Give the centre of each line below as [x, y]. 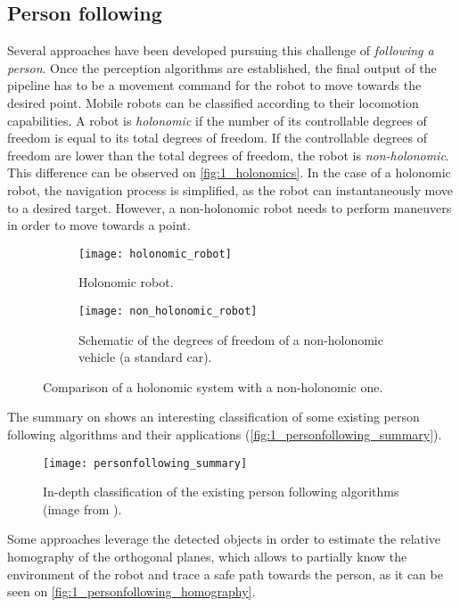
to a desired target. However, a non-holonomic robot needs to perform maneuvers [230, 207]
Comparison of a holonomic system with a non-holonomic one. [213, 386]
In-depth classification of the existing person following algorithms [221, 492]
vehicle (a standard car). [145, 357]
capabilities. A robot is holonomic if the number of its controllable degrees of [217, 120]
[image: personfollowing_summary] [145, 463]
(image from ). [82, 509]
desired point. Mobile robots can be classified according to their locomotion [213, 102]
